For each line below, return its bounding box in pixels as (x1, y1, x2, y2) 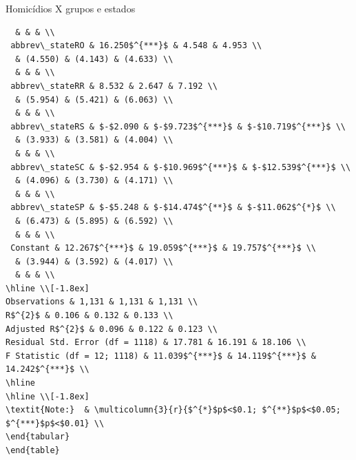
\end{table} (6, 446, 60, 455)
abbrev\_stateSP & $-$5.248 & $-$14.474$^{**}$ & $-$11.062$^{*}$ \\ (10, 202, 336, 213)
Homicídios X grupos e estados (6, 1, 136, 15)
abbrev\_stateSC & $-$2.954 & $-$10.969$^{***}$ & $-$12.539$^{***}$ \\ (10, 162, 351, 172)
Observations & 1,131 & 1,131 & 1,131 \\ (6, 297, 198, 307)
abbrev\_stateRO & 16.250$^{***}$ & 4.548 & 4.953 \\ (10, 41, 262, 51)
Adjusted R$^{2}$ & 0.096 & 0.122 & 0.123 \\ (6, 324, 218, 334)
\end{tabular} (6, 432, 70, 442)
